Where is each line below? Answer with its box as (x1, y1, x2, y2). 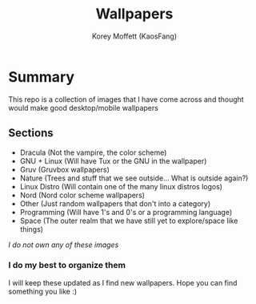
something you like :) (8, 286, 78, 296)
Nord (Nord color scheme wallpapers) (19, 190, 146, 200)
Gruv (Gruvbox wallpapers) (19, 164, 110, 174)
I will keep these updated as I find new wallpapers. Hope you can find (8, 278, 238, 287)
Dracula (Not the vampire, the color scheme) (19, 148, 167, 157)
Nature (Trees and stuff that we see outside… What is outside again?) (19, 173, 249, 183)
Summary (8, 67, 74, 86)
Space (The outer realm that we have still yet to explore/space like (19, 216, 238, 225)
